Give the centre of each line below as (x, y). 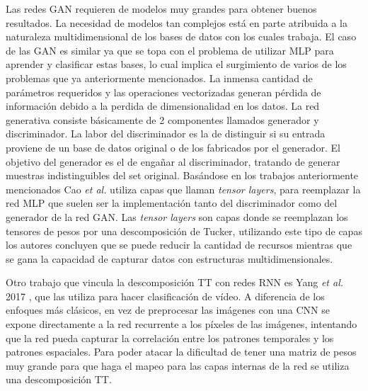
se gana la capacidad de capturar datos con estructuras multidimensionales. (169, 258)
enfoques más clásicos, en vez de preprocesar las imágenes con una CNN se (168, 310)
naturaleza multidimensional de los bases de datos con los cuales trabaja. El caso (181, 36)
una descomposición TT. (59, 379)
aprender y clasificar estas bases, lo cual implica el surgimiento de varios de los (176, 64)
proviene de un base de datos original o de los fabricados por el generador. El (173, 147)
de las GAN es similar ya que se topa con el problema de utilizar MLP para (170, 50)
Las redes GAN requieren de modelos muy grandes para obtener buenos (161, 8)
